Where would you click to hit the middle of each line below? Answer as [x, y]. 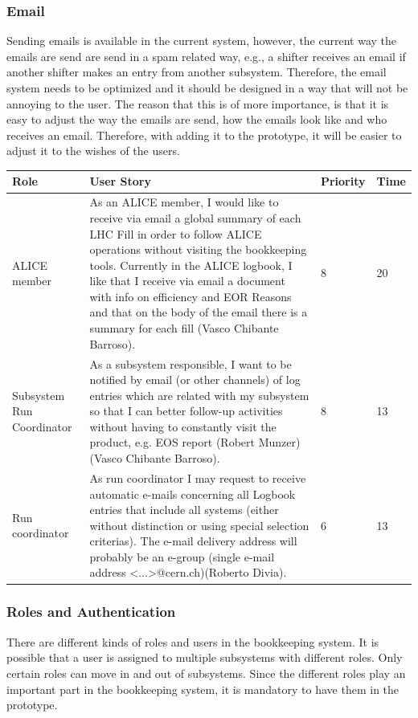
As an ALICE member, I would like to [184, 202]
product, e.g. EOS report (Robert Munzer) [195, 442]
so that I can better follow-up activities [186, 411]
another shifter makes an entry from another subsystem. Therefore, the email [197, 72]
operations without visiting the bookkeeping [198, 249]
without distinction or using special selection [199, 525]
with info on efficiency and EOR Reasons [191, 296]
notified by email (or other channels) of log [195, 379]
